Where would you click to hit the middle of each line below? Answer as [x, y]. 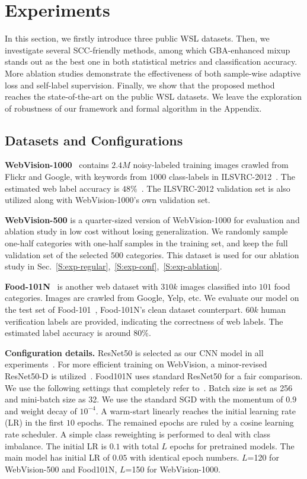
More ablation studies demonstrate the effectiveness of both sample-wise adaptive [153, 73]
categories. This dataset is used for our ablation [212, 254]
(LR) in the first [34, 422]
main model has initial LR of [57, 457]
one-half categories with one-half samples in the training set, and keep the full [146, 243]
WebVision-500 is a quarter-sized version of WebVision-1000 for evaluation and [152, 219]
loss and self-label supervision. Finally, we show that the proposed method [140, 85]
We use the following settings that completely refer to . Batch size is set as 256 [149, 387]
